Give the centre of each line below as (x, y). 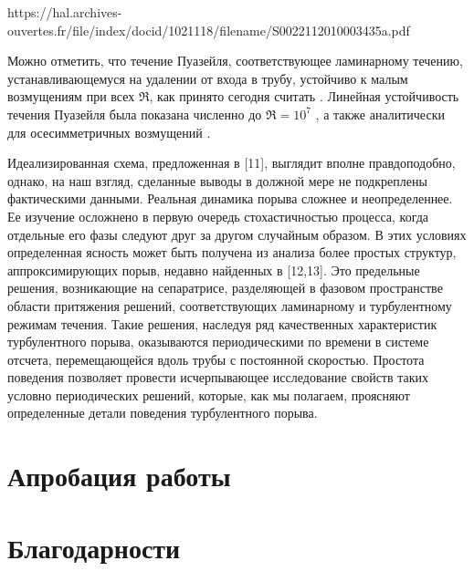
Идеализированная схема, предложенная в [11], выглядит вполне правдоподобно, (232, 163)
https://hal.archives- (65, 12)
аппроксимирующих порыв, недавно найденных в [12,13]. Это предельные (214, 270)
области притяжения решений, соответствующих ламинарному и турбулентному (230, 305)
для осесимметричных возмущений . (109, 132)
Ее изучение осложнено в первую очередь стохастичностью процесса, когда (218, 216)
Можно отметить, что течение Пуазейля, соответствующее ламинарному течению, (235, 61)
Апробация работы (119, 476)
